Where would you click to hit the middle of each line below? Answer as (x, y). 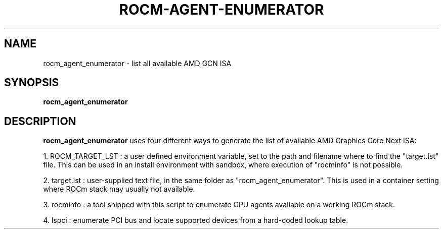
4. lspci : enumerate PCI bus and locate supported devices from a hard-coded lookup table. (196, 220)
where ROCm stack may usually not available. (119, 189)
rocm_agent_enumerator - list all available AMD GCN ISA (137, 63)
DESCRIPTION (40, 121)
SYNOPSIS (32, 83)
